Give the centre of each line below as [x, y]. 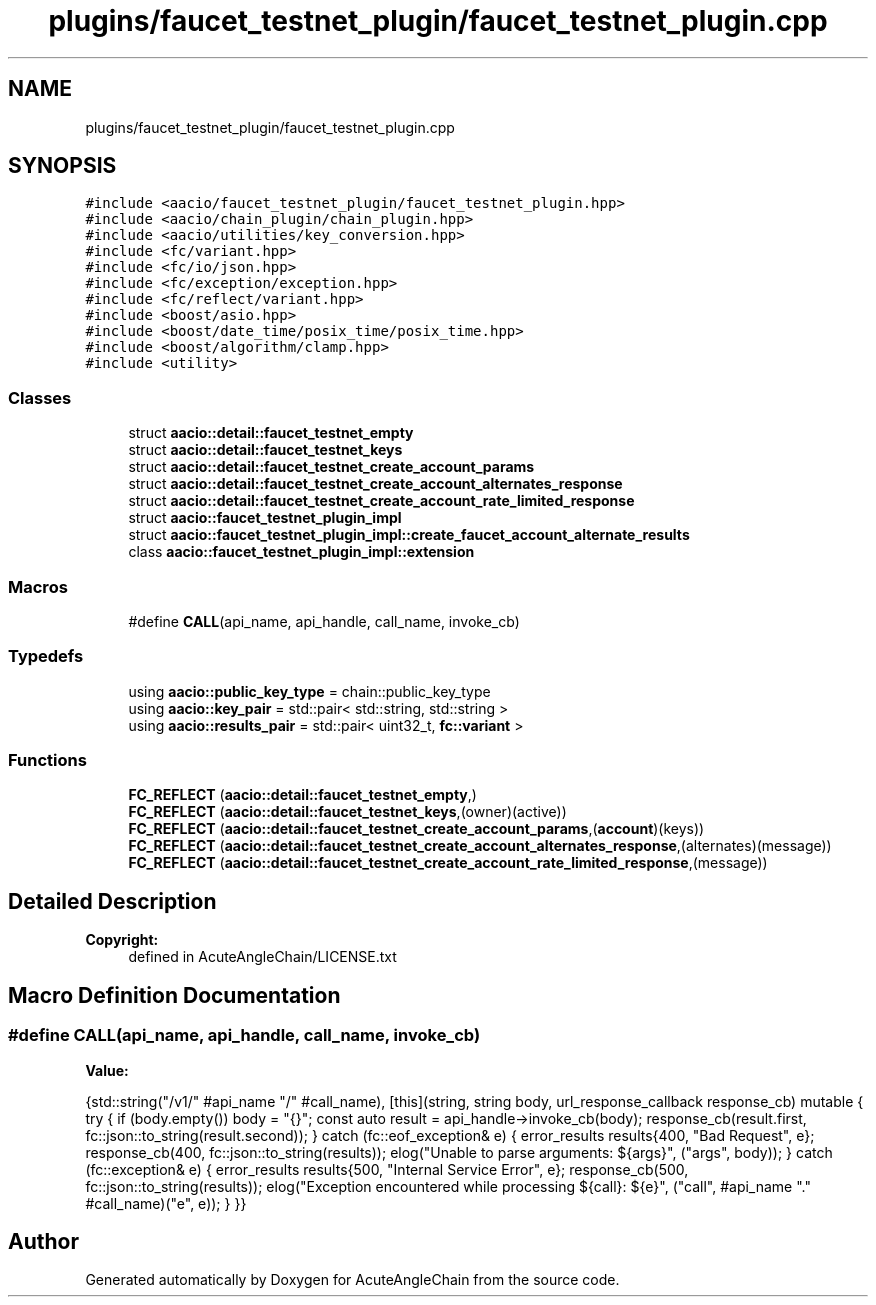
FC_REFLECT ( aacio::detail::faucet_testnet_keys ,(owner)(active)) [347, 812]
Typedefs [46, 656]
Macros [38, 586]
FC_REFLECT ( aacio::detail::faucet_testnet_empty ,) [302, 795]
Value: [107, 1070]
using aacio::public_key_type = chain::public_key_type [309, 691]
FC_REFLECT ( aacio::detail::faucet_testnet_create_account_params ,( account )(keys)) [416, 829]
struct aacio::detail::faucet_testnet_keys [265, 450]
